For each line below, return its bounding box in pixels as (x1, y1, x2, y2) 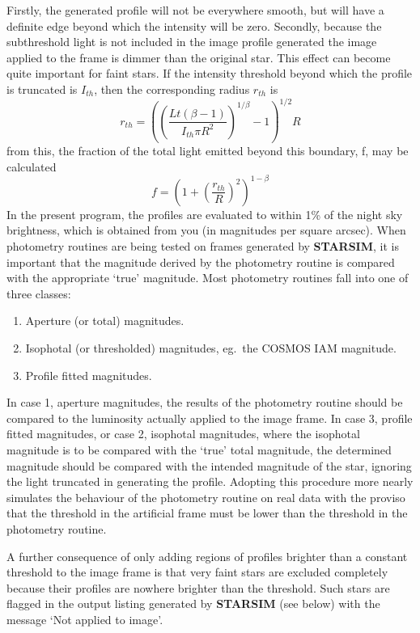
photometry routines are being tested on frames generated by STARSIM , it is (6, 238, 399, 254)
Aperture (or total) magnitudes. (25, 312, 185, 329)
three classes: (6, 285, 71, 302)
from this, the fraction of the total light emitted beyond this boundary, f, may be (6, 142, 409, 159)
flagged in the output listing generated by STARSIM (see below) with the (6, 595, 380, 612)
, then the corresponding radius (94, 80, 250, 97)
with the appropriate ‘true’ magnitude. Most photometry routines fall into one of (6, 269, 409, 286)
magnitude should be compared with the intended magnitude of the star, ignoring (6, 457, 412, 474)
